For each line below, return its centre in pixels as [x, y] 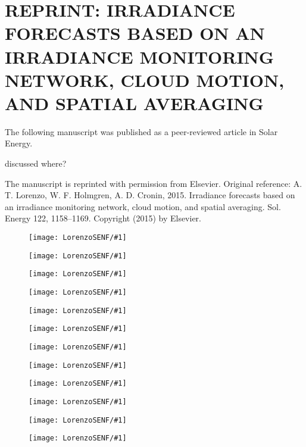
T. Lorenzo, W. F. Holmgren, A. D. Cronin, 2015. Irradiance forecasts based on [150, 195]
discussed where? [36, 163]
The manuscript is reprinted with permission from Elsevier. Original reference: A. [154, 183]
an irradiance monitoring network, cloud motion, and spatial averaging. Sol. [143, 206]
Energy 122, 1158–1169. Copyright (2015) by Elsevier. [103, 218]
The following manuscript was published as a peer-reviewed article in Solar [141, 131]
